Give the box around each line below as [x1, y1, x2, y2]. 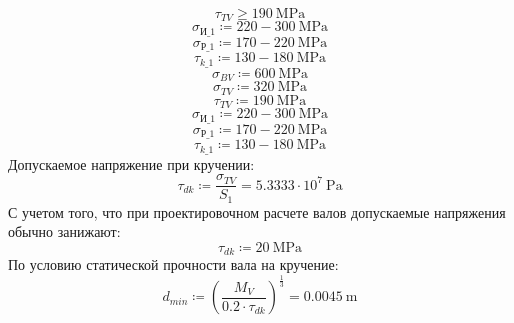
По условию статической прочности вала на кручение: [8, 254, 339, 275]
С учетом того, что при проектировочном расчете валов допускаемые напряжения [8, 201, 506, 222]
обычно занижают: [8, 221, 121, 242]
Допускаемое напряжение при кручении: [8, 153, 255, 174]
